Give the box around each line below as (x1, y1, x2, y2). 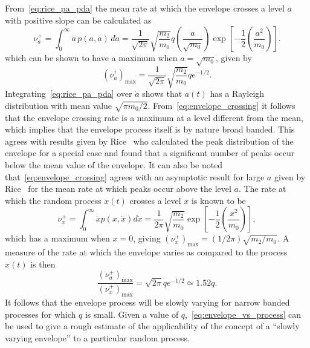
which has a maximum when (5, 232, 110, 245)
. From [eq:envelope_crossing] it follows (147, 99, 295, 111)
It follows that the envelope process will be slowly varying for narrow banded (5, 295, 290, 308)
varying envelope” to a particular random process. (5, 331, 190, 344)
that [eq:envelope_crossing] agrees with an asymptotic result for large (5, 170, 265, 183)
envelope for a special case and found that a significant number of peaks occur (5, 146, 295, 159)
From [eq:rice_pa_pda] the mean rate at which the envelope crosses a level (5, 2, 285, 14)
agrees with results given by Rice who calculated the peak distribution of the (5, 134, 294, 147)
